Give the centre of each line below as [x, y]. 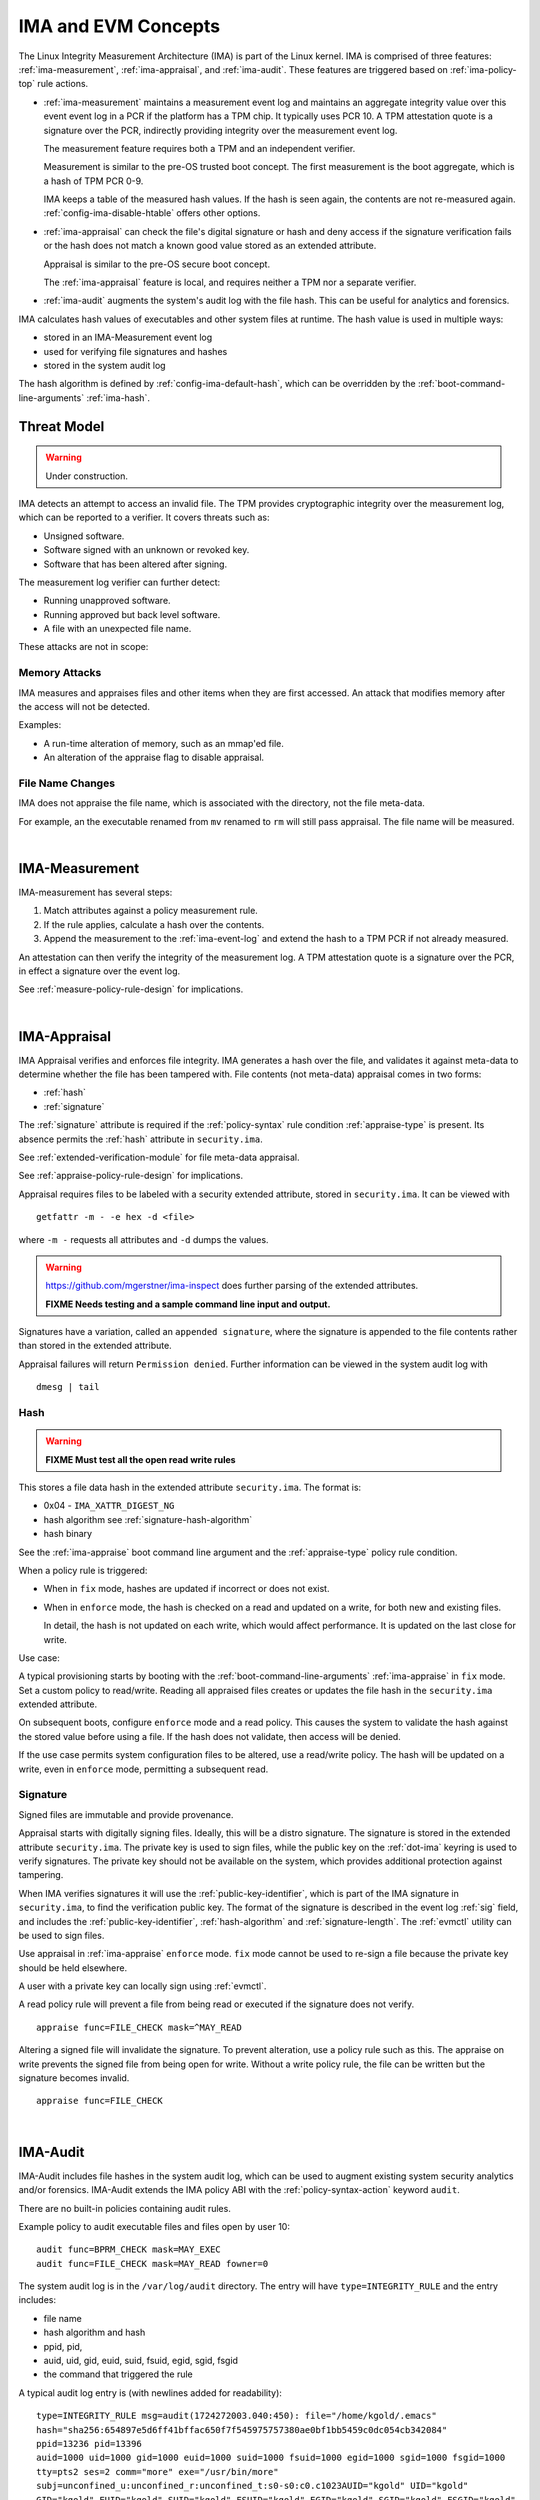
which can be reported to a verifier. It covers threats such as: [144, 517]
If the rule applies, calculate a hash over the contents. [154, 924]
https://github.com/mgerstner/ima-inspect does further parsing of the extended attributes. [232, 1286]
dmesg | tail [68, 1387]
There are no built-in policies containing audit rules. [125, 2208]
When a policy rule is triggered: [83, 1570]
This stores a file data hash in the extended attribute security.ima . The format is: [190, 1487]
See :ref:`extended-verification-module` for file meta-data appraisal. [159, 1157]
